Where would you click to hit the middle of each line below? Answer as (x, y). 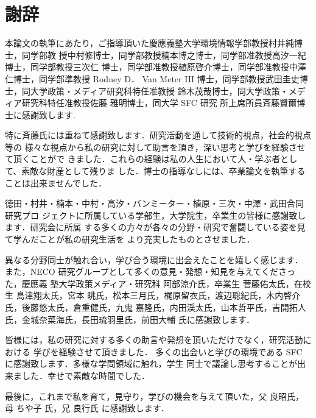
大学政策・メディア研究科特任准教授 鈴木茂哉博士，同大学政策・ (159, 90)
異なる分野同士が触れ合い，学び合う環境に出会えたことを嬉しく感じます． (154, 259)
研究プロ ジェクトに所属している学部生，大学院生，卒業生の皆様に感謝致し (156, 215)
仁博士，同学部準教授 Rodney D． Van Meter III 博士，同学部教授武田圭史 (152, 78)
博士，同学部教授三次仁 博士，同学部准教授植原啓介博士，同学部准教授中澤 (156, 67)
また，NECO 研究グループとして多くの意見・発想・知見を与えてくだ (142, 271)
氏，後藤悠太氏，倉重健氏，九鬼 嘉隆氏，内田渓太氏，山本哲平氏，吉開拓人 (156, 307)
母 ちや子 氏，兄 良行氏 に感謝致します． (87, 408)
